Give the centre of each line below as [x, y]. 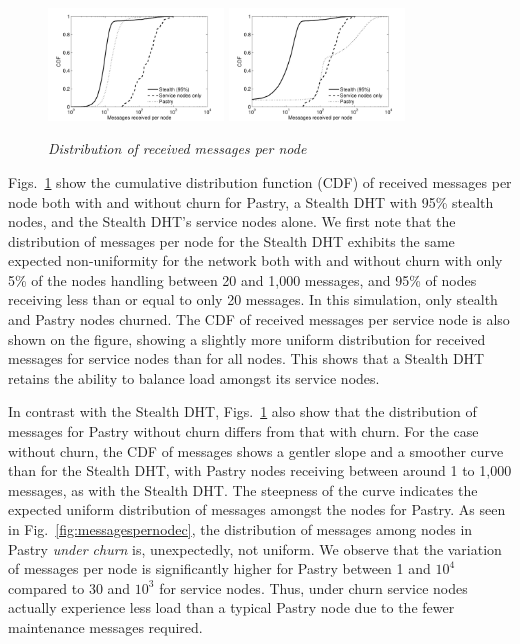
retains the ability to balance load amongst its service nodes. [194, 377]
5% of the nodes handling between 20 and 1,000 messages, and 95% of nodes [242, 279]
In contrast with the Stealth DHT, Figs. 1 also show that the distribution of [242, 411]
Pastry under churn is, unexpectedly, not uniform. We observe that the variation [255, 548]
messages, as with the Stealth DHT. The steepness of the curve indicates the [243, 489]
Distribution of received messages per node [177, 148]
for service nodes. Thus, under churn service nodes [313, 587]
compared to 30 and [69, 587]
